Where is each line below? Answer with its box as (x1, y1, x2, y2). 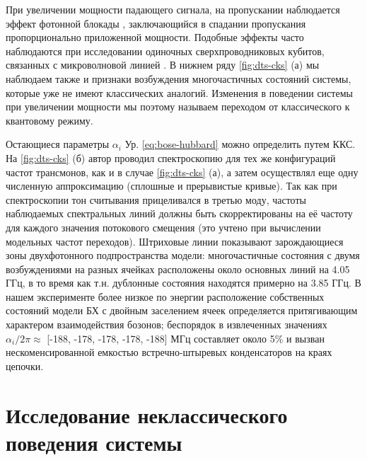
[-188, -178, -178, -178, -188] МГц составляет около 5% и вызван (47, 330, 325, 345)
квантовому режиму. (6, 113, 93, 127)
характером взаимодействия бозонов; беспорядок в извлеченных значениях (6, 317, 327, 332)
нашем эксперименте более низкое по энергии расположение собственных (6, 289, 325, 304)
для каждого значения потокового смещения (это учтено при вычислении (6, 219, 321, 234)
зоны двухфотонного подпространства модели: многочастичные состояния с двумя (6, 248, 360, 263)
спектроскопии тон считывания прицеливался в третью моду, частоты (6, 192, 306, 207)
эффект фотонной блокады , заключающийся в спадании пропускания (6, 16, 306, 30)
